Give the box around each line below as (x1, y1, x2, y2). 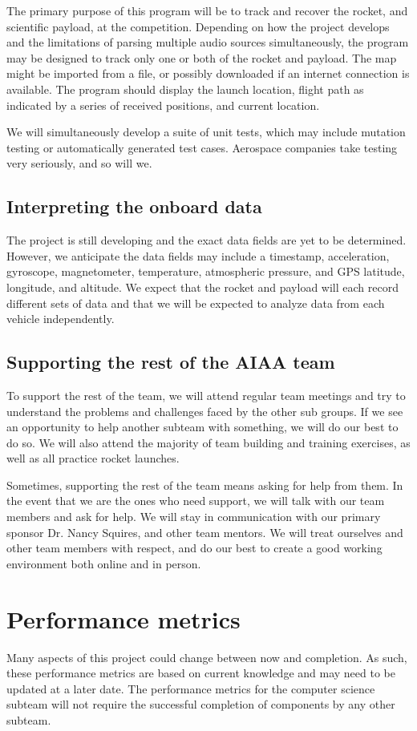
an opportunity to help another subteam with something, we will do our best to (6, 418, 399, 435)
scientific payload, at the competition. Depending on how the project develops (6, 18, 390, 34)
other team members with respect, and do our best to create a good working (6, 539, 383, 556)
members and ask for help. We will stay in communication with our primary (6, 508, 381, 525)
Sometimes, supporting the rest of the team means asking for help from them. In (6, 476, 403, 493)
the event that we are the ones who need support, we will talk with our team (6, 492, 385, 509)
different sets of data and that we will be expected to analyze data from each (6, 294, 385, 311)
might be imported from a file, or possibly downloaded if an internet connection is (6, 65, 410, 82)
